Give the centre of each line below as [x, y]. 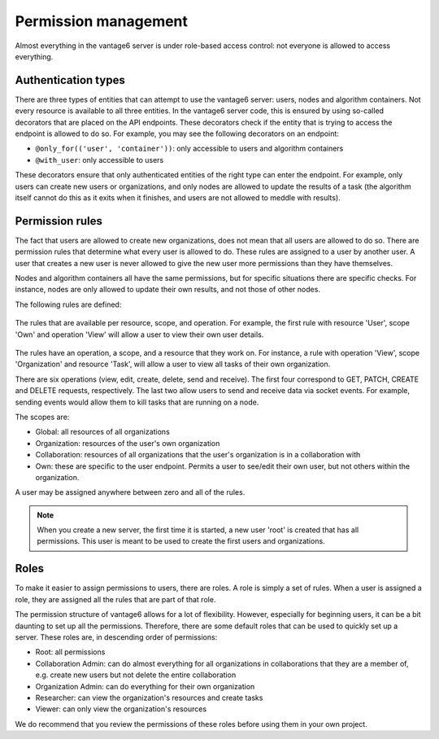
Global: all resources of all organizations [102, 432]
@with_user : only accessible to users [100, 160]
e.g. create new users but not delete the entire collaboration [136, 675]
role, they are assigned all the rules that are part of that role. [115, 599]
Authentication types [70, 80]
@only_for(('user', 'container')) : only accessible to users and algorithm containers [189, 149]
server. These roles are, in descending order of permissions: [116, 637]
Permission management [102, 21]
